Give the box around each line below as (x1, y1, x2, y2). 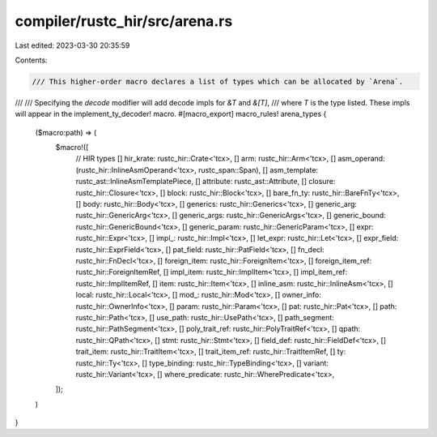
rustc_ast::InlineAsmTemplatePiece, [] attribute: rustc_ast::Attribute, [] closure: (75, 177, 336, 186)
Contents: (15, 55, 48, 65)
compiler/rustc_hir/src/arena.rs (15, 12, 233, 30)
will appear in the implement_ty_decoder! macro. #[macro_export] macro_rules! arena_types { (15, 109, 327, 119)
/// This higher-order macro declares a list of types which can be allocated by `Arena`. (32, 77, 404, 86)
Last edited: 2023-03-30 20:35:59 (15, 41, 130, 50)
